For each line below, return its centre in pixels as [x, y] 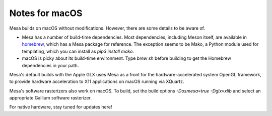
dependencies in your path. [50, 65]
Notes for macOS [46, 13]
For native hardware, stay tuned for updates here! [61, 107]
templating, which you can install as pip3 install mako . [78, 51]
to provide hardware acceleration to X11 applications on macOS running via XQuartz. [97, 82]
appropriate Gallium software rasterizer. [50, 98]
